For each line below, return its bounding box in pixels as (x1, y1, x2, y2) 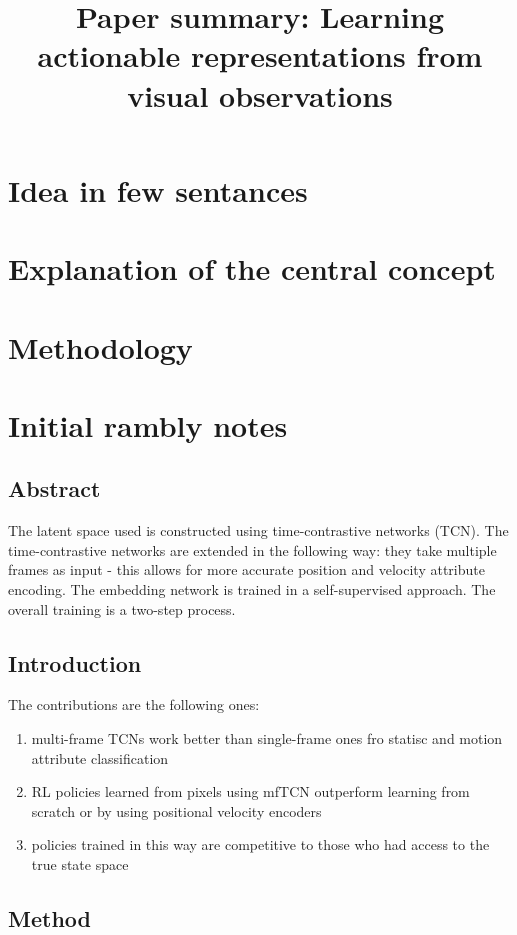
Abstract (8, 473, 101, 504)
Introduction (8, 647, 142, 678)
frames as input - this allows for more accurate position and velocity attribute (8, 559, 485, 580)
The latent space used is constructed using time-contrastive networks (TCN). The (8, 520, 509, 541)
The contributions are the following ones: (8, 694, 260, 715)
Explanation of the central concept (8, 248, 496, 289)
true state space (31, 854, 129, 874)
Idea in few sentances (8, 169, 308, 210)
